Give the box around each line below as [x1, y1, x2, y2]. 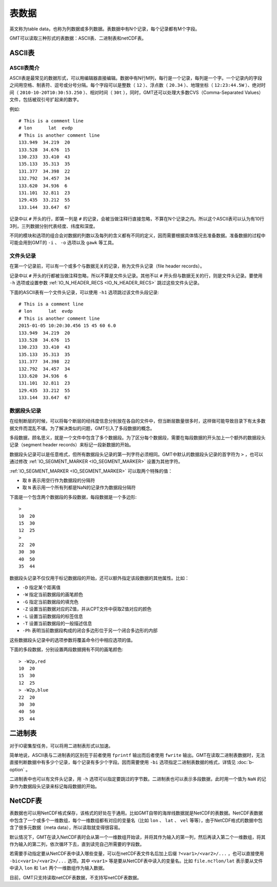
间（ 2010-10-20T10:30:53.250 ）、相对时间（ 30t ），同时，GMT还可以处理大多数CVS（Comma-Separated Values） [9, 89, 264, 95]
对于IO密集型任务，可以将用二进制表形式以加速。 [9, 743, 113, 749]
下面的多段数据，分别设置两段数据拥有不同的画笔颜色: [9, 646, 124, 653]
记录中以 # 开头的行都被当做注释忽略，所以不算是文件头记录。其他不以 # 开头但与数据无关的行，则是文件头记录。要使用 [9, 273, 263, 279]
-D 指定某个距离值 [22, 584, 61, 591]
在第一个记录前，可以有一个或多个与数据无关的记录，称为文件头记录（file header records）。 [9, 263, 205, 269]
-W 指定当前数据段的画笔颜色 [22, 591, 83, 598]
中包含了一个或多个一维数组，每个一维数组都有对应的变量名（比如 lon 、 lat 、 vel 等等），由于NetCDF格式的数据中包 [9, 817, 263, 823]
